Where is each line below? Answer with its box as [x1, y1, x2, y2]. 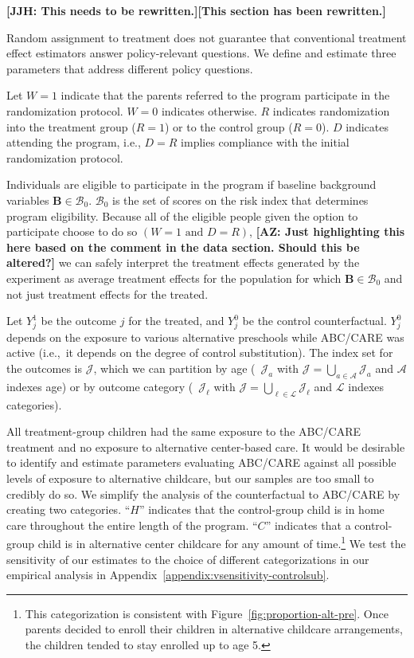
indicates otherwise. [161, 102, 257, 119]
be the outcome [41, 312, 117, 329]
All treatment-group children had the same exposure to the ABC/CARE [6, 423, 361, 440]
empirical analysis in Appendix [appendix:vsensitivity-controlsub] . [6, 566, 330, 583]
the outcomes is [6, 360, 83, 377]
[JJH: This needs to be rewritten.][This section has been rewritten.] [6, 2, 386, 18]
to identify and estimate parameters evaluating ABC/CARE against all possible [6, 454, 396, 471]
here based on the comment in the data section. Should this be [6, 238, 360, 255]
